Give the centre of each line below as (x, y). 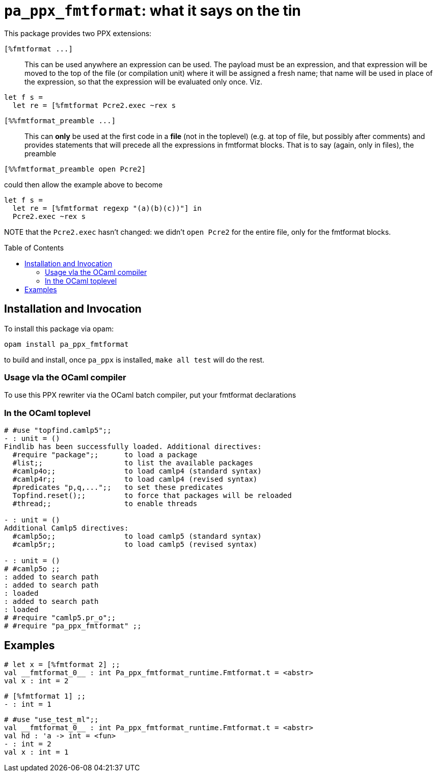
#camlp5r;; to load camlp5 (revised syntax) (135, 545)
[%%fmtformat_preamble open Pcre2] (75, 169)
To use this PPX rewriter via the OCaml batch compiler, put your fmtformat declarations (150, 395)
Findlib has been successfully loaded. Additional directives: (133, 447)
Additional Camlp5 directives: (66, 528)
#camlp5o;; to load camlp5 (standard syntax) (137, 536)
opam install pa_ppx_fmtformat (66, 344)
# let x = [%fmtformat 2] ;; (62, 664)
